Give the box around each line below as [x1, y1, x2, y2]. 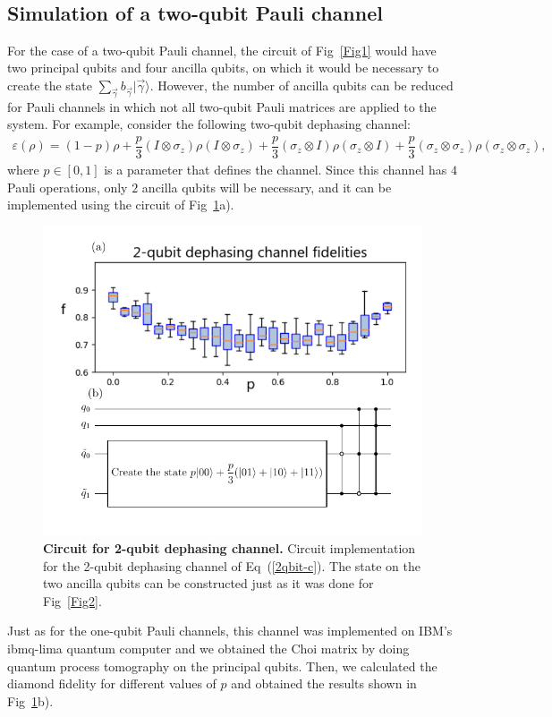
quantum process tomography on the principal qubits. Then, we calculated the [7, 656, 437, 675]
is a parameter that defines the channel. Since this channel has [104, 160, 447, 179]
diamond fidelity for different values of [7, 674, 217, 693]
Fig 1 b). [7, 691, 54, 710]
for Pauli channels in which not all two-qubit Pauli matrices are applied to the [7, 97, 437, 115]
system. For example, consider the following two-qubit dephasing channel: [7, 115, 411, 133]
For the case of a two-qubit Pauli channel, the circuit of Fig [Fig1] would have [7, 40, 437, 59]
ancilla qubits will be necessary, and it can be [141, 177, 392, 196]
